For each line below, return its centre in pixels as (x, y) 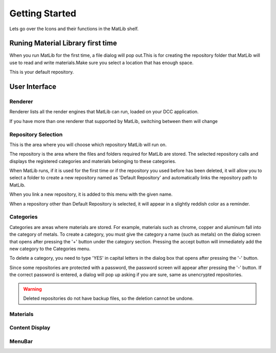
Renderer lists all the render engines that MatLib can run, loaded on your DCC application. (104, 112)
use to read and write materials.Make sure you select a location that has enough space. (101, 63)
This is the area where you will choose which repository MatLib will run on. (88, 144)
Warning (32, 289)
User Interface (33, 87)
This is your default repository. (42, 72)
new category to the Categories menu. (50, 248)
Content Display (30, 328)
